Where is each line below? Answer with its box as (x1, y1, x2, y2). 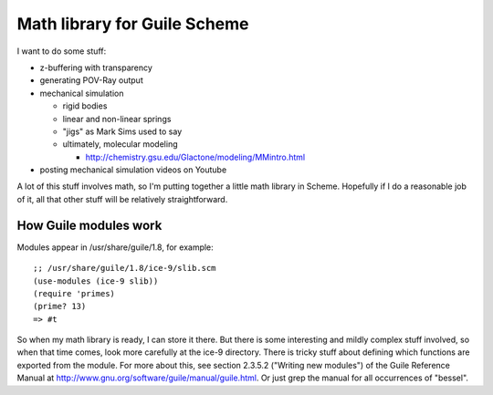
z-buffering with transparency (39, 62, 152, 73)
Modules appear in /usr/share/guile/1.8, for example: (16, 242, 214, 253)
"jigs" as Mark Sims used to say (62, 126, 183, 137)
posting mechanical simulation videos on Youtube (39, 164, 227, 175)
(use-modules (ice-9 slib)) (33, 275, 159, 286)
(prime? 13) (33, 301, 87, 312)
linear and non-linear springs (62, 113, 172, 124)
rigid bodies (62, 100, 108, 111)
